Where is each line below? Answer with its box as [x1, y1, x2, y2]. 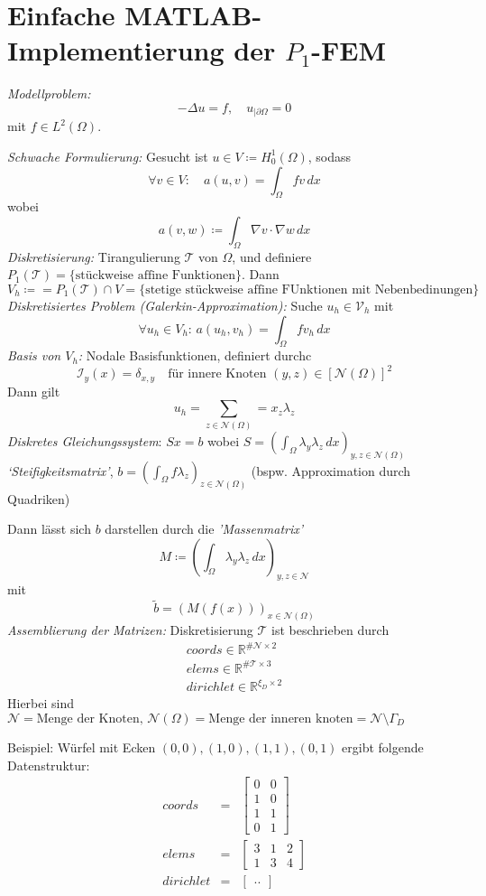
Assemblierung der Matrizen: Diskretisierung [7, 621, 253, 639]
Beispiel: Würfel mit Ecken [7, 737, 156, 756]
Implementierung [7, 32, 225, 69]
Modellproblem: [7, 84, 91, 103]
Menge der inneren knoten [208, 712, 353, 725]
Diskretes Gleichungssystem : [7, 431, 162, 450]
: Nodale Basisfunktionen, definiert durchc [78, 346, 312, 365]
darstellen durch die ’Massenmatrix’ [105, 519, 304, 538]
